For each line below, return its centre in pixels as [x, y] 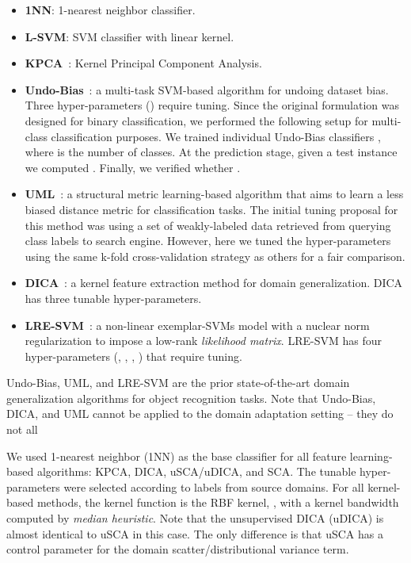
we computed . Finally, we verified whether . [133, 167]
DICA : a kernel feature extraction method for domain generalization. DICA [214, 283]
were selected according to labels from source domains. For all [214, 486]
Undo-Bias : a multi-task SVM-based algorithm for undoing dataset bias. [207, 89]
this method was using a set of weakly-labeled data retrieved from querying [208, 225]
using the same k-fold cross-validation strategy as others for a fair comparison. [215, 256]
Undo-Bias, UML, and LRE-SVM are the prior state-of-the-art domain [178, 383]
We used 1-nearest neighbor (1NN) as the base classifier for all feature [177, 456]
